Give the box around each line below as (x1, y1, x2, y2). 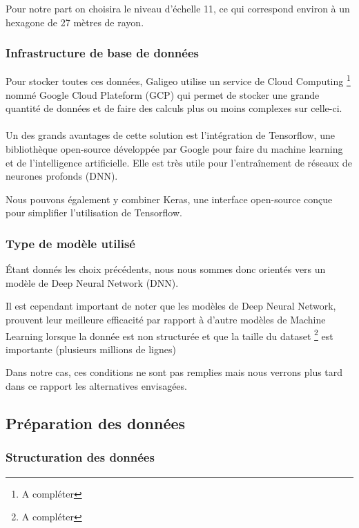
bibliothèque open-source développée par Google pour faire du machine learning (6, 142, 343, 156)
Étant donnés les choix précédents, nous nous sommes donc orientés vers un (6, 262, 326, 276)
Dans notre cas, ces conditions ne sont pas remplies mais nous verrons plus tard (6, 365, 343, 379)
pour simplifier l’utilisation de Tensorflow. (6, 205, 182, 220)
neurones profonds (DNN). (6, 169, 118, 183)
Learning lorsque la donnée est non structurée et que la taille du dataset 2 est (6, 326, 333, 343)
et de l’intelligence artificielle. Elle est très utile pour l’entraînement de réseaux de (6, 155, 352, 169)
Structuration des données (6, 449, 155, 466)
